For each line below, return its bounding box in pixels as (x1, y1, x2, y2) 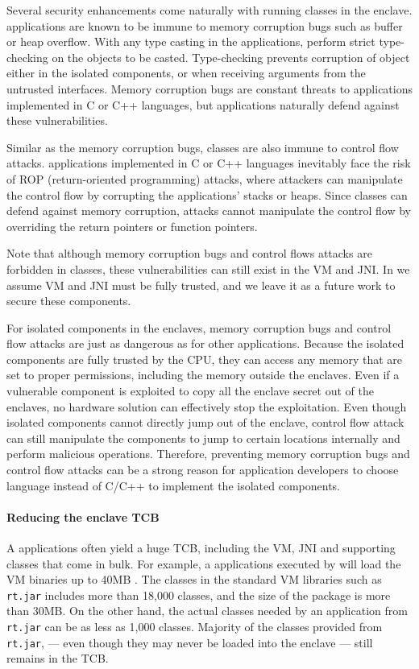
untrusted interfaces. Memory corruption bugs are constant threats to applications (6, 80, 413, 97)
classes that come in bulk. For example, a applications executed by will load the (6, 555, 401, 572)
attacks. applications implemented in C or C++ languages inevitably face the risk (6, 155, 411, 171)
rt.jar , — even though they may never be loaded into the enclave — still (6, 634, 373, 650)
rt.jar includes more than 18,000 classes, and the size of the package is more (6, 586, 391, 603)
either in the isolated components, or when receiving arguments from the (6, 64, 366, 81)
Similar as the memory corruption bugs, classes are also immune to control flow (6, 138, 399, 155)
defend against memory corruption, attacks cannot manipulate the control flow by (6, 202, 411, 219)
